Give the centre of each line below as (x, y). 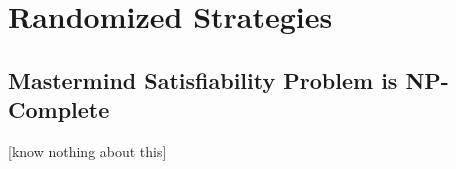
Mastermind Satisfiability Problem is (203, 79)
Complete (59, 109)
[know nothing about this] (87, 150)
